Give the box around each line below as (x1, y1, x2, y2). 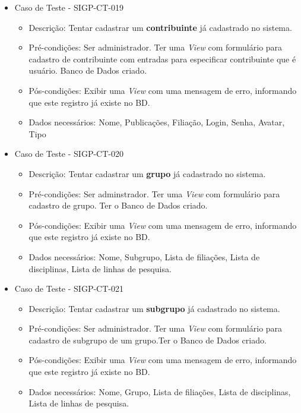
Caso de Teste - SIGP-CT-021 (14, 282, 123, 295)
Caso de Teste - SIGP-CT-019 (14, 1, 123, 13)
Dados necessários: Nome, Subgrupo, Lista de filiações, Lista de (28, 250, 260, 263)
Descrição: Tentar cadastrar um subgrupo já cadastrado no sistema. (28, 302, 280, 314)
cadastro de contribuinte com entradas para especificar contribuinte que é (28, 52, 296, 65)
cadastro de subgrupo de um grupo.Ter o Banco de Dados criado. (28, 333, 267, 346)
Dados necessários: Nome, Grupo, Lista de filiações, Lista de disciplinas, (28, 385, 291, 398)
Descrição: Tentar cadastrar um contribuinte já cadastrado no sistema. (28, 21, 292, 33)
